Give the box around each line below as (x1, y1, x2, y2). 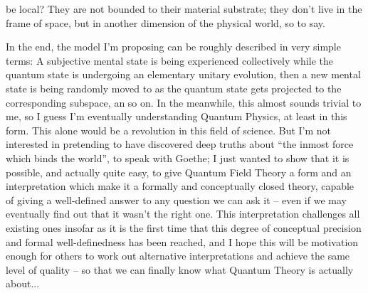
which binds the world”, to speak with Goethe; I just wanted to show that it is (6, 150, 349, 165)
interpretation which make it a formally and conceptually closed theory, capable (6, 179, 354, 193)
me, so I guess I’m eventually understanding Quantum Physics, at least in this (6, 109, 347, 124)
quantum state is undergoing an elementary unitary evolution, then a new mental (6, 67, 361, 82)
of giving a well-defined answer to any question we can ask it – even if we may (6, 192, 347, 207)
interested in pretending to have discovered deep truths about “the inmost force (6, 137, 354, 151)
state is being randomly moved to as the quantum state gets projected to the (6, 80, 342, 95)
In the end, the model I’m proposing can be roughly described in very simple (6, 39, 341, 54)
